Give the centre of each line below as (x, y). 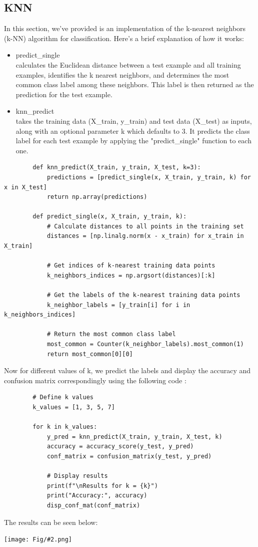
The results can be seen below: (51, 522)
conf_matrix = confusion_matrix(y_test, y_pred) (129, 456)
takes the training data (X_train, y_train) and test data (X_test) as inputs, (134, 120)
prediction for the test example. (64, 94)
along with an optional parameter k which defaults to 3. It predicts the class (133, 130)
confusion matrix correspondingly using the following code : (95, 380)
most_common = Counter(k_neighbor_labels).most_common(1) (145, 344)
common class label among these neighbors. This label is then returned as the (135, 84)
